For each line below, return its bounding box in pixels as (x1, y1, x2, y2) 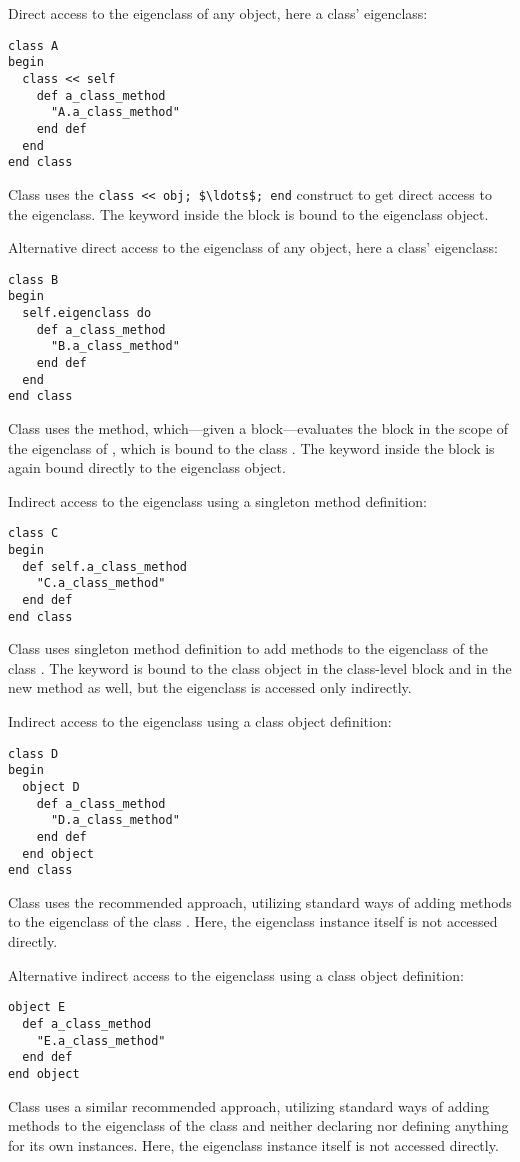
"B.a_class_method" (50, 339, 180, 354)
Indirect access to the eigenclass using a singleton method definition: (8, 490, 427, 511)
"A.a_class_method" (50, 105, 180, 120)
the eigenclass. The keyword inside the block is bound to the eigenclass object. (8, 203, 489, 224)
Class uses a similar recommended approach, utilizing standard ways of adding (8, 1095, 489, 1116)
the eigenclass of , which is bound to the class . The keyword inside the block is (8, 437, 495, 458)
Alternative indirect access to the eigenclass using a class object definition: (8, 964, 464, 985)
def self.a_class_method (22, 559, 187, 574)
